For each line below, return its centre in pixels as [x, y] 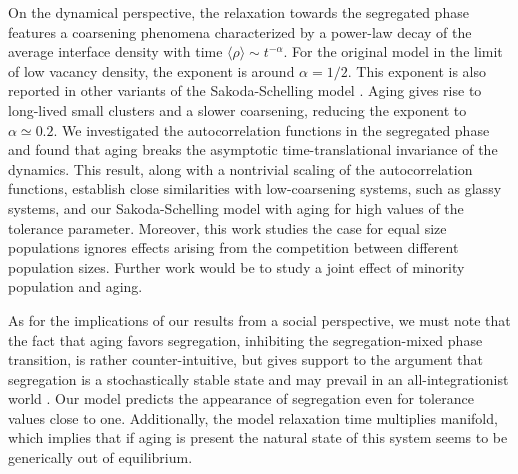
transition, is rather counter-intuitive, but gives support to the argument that [246, 359]
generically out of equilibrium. [100, 457]
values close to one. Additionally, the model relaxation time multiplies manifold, [253, 417]
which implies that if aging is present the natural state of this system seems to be [258, 437]
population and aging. [75, 286]
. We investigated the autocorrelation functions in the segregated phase [271, 129]
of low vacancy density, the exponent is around [151, 70]
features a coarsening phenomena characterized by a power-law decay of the [240, 31]
